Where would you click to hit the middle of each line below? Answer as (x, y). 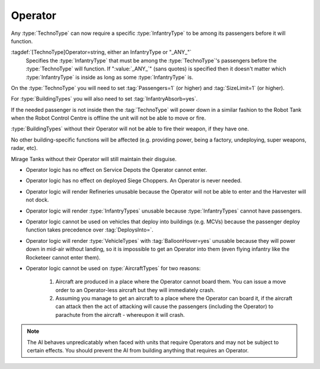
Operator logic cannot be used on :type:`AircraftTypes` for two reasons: (113, 268)
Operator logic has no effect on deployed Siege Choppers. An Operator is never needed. (134, 181)
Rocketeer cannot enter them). (63, 257)
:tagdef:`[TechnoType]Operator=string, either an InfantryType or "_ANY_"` (101, 52)
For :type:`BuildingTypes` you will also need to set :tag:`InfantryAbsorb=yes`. (104, 99)
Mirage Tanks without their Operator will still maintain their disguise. (94, 159)
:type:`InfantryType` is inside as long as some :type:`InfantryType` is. (110, 77)
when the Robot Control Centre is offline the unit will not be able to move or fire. (108, 118)
